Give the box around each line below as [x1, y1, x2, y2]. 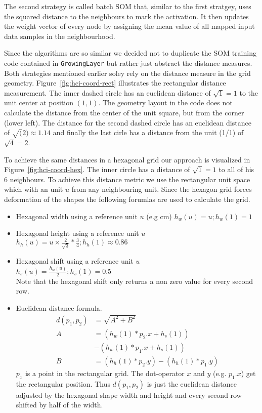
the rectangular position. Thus [16, 378, 110, 389]
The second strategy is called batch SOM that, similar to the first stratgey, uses [4, 1, 251, 11]
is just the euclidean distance [147, 378, 237, 389]
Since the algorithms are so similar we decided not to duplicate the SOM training [4, 48, 256, 58]
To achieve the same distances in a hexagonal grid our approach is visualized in [4, 154, 250, 164]
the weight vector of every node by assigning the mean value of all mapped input [4, 21, 255, 31]
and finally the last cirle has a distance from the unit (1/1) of [53, 127, 244, 138]
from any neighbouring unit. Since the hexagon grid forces [71, 184, 252, 194]
